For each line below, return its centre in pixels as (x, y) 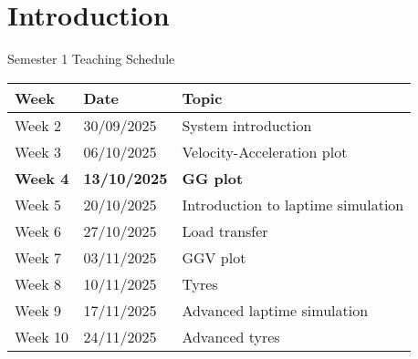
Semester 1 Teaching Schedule (91, 59)
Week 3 (38, 151)
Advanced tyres (231, 336)
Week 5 (38, 204)
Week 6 (38, 231)
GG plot (213, 178)
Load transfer (225, 231)
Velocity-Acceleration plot (265, 151)
